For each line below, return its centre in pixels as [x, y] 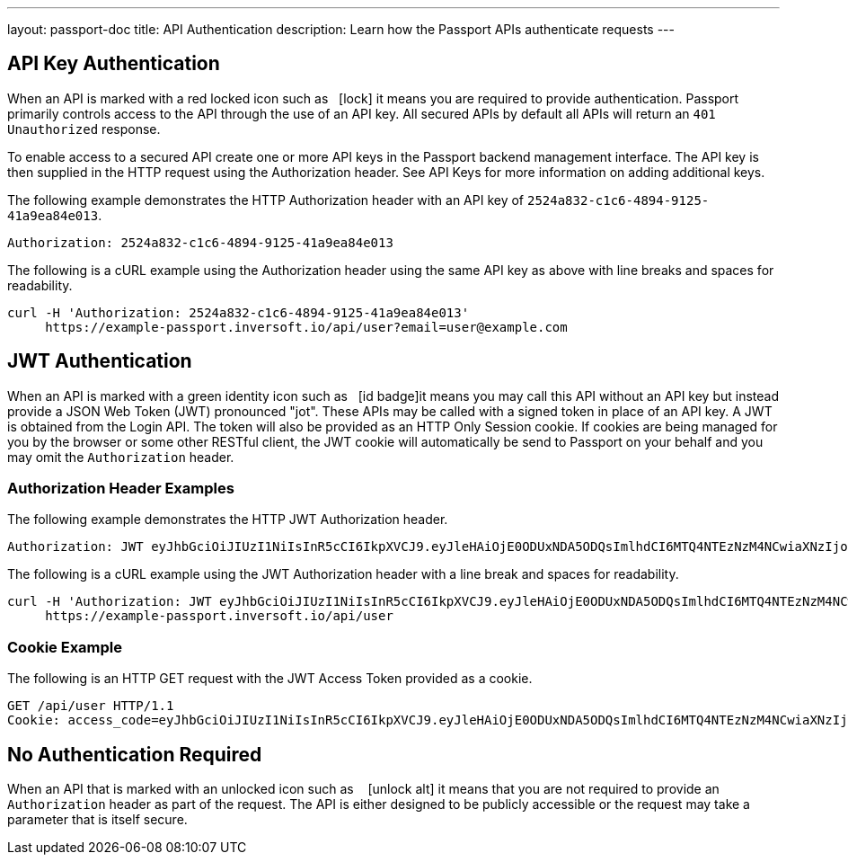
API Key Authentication [114, 64]
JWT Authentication [100, 361]
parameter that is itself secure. [97, 820]
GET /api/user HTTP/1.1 [91, 706]
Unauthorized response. [84, 129]
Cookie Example [65, 647]
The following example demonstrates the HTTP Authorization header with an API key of [266, 200]
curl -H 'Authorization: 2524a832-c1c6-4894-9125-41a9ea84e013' [238, 312]
